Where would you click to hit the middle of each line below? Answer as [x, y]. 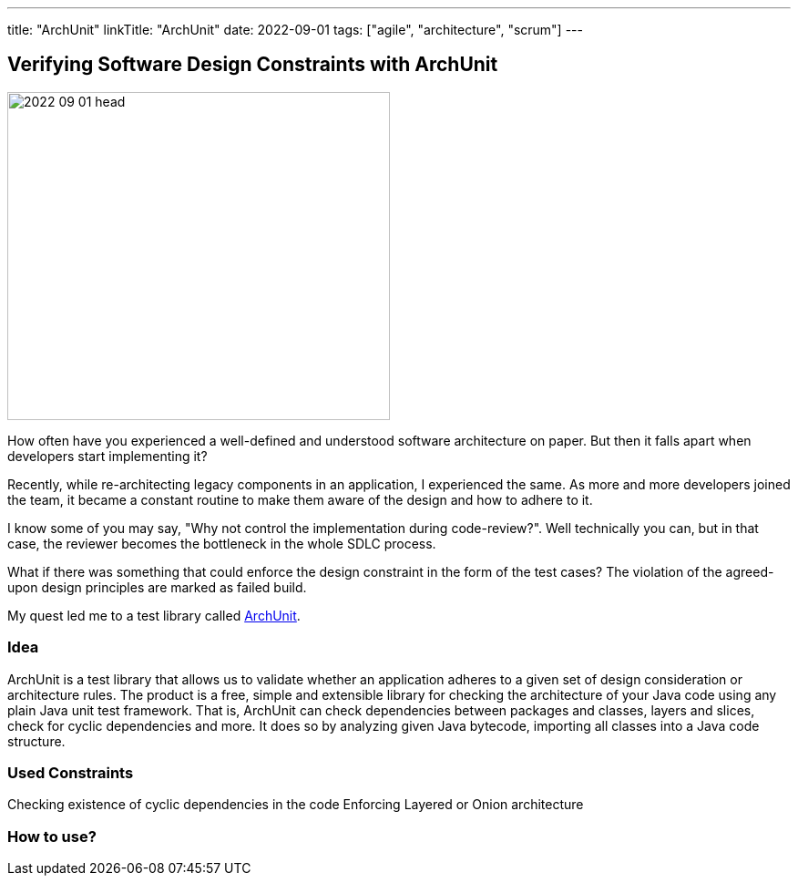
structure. [36, 741]
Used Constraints [71, 772]
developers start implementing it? [107, 456]
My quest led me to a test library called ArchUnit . [154, 615]
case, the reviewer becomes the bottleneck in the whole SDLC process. [222, 543]
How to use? [52, 836]
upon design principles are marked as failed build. [157, 587]
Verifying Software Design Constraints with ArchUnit [253, 65]
